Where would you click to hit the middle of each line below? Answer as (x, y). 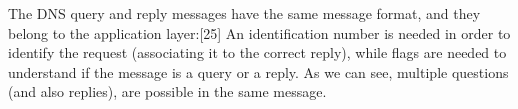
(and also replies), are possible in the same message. (167, 91)
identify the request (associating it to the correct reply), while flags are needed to (257, 52)
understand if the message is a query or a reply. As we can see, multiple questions (258, 71)
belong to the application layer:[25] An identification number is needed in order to (259, 32)
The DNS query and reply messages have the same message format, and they (244, 13)
